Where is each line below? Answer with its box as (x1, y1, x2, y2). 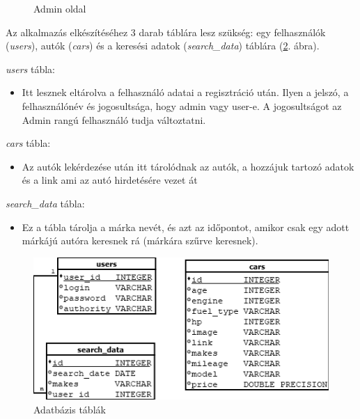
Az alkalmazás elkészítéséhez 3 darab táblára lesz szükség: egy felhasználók (6, 24, 326, 39)
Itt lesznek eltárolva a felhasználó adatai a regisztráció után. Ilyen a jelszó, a (22, 85, 349, 100)
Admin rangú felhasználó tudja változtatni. (22, 112, 206, 127)
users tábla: (6, 61, 56, 76)
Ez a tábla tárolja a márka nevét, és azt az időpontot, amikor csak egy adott (22, 219, 350, 234)
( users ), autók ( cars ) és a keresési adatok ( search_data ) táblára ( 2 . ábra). (6, 38, 320, 53)
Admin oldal (33, 1, 86, 15)
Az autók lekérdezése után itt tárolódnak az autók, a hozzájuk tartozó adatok (22, 159, 354, 173)
